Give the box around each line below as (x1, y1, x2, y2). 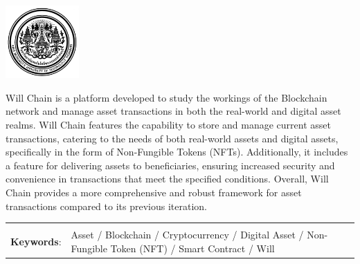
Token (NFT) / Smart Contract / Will (110, 241, 275, 255)
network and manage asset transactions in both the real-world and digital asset (6, 104, 341, 118)
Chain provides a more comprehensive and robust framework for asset (6, 185, 302, 200)
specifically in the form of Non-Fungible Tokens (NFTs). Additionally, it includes (6, 144, 348, 159)
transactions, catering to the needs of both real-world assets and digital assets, (6, 131, 339, 145)
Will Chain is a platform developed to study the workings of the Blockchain (6, 90, 327, 104)
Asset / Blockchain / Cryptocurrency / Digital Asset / (71, 227, 304, 242)
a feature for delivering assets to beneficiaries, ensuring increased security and (6, 158, 335, 172)
